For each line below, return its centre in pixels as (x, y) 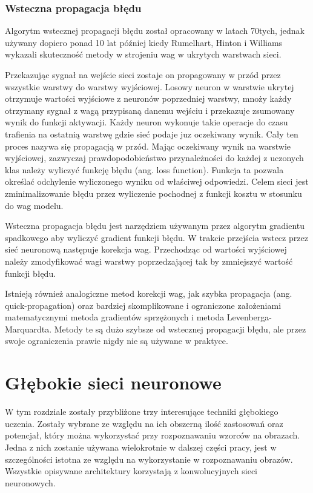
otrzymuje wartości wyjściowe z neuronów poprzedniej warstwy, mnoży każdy (148, 98)
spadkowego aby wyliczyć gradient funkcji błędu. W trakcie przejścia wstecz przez (156, 237)
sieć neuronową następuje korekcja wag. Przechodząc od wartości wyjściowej (146, 249)
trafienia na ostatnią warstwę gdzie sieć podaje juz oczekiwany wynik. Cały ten (152, 134)
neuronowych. (30, 482)
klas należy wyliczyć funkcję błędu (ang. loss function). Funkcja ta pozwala (144, 169)
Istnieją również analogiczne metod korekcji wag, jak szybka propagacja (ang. (149, 293)
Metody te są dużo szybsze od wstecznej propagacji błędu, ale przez (180, 329)
